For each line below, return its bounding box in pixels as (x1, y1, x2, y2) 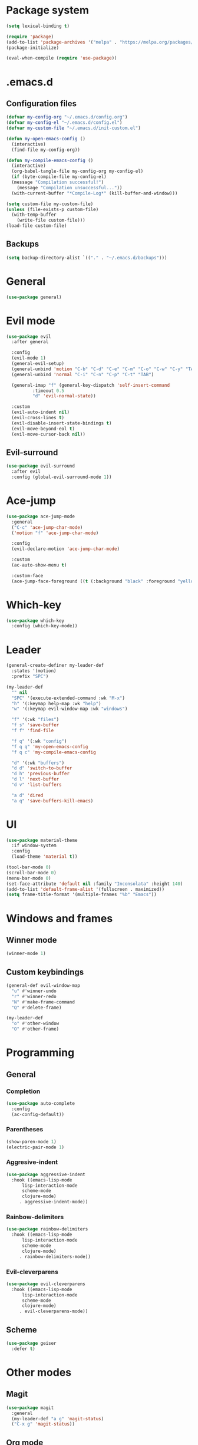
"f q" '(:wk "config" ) (11, 738, 67, 744)
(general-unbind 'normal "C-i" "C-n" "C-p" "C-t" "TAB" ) (11, 371, 154, 377)
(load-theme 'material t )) (11, 854, 78, 860)
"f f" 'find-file (11, 728, 54, 733)
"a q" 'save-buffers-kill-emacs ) (11, 798, 94, 804)
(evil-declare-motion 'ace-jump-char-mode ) (11, 546, 120, 552)
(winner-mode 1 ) (6, 950, 46, 957)
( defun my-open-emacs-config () (6, 136, 85, 141)
